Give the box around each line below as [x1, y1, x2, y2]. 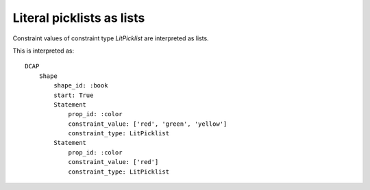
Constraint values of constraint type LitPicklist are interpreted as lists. [12, 34, 209, 42]
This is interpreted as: [12, 46, 75, 55]
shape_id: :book [53, 82, 108, 90]
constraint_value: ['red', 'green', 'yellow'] [68, 120, 227, 128]
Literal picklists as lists [12, 10, 145, 25]
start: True [53, 91, 94, 99]
